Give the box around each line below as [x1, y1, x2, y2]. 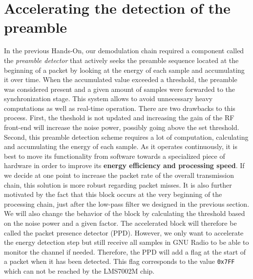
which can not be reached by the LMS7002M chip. [4, 266, 155, 276]
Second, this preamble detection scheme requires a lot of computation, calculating [4, 131, 249, 142]
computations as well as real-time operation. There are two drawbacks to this [4, 103, 235, 113]
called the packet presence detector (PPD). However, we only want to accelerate [4, 227, 244, 237]
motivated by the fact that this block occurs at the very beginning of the [4, 189, 222, 199]
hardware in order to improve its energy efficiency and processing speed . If [4, 160, 245, 171]
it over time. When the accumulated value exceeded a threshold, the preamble [4, 74, 237, 85]
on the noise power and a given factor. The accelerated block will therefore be [4, 218, 237, 228]
